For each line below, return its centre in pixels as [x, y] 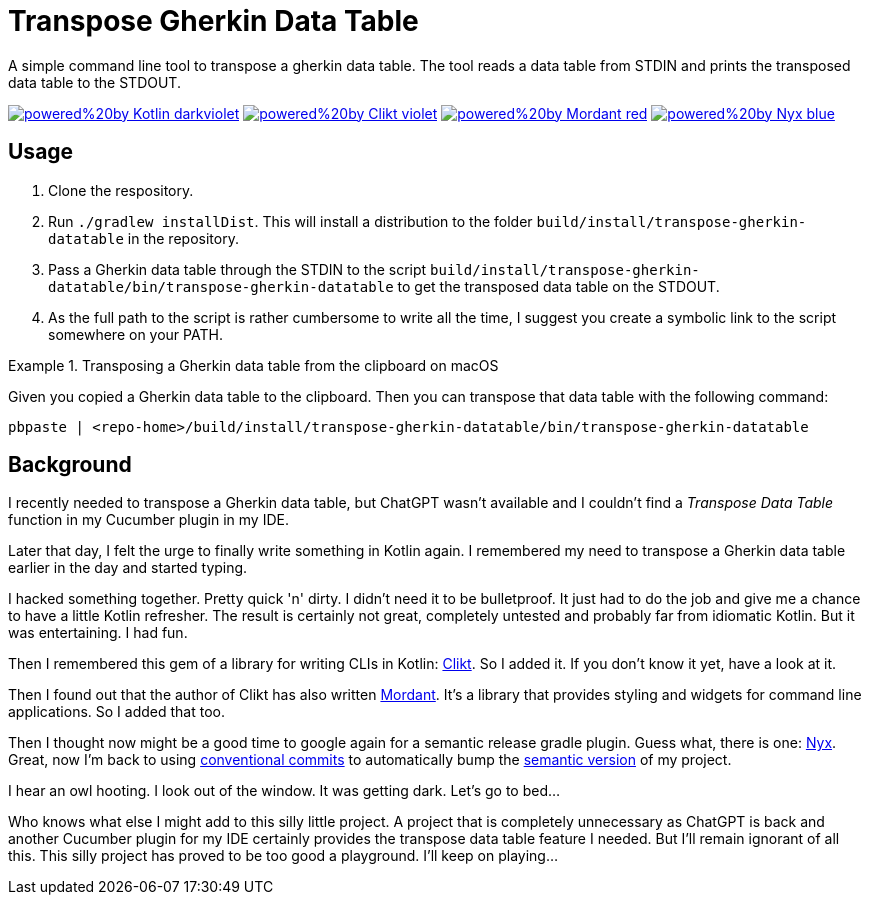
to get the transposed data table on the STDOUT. [558, 286]
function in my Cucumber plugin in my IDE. [148, 520]
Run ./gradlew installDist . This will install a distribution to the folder [290, 221]
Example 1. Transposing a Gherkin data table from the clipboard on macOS [253, 365]
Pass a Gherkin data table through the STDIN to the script [237, 269]
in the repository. [183, 238]
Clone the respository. [121, 190]
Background [70, 465]
